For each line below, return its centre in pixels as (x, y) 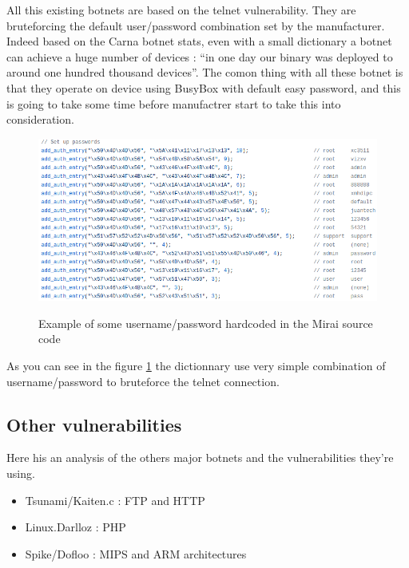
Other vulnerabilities (94, 424)
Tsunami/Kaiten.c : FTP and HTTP (115, 500)
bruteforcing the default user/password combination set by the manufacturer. (196, 25)
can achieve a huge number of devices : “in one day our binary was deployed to (200, 56)
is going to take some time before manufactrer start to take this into (174, 103)
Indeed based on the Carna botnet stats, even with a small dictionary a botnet (199, 41)
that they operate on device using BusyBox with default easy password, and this (204, 87)
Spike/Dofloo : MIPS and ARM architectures (136, 553)
